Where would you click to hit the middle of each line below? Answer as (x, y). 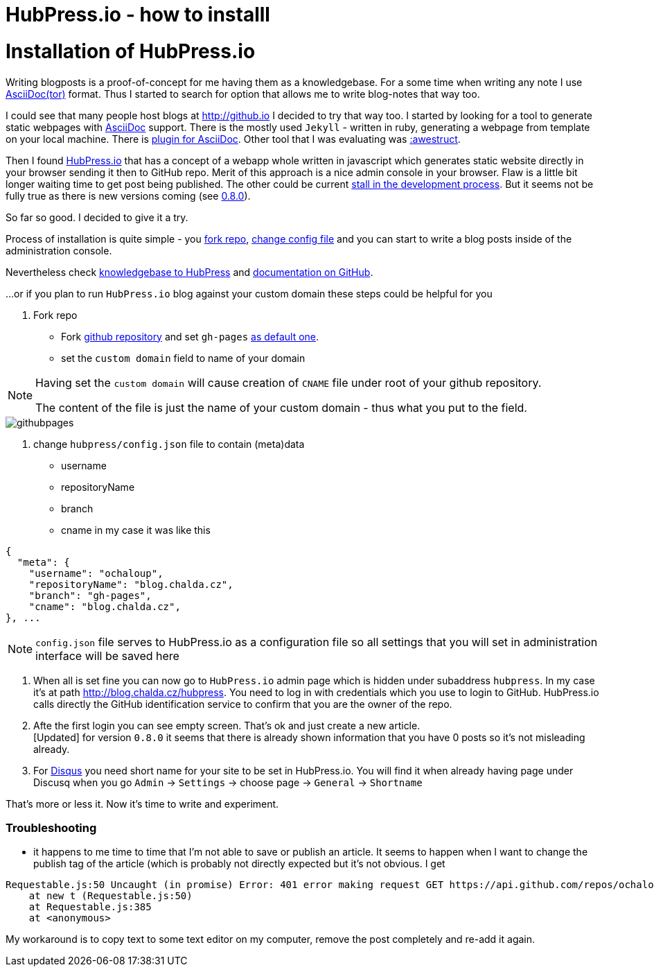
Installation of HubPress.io (131, 51)
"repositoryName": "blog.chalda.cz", (131, 584)
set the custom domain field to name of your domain (183, 358)
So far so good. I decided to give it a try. (97, 217)
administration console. (59, 250)
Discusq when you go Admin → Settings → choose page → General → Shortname (228, 782)
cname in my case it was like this (136, 530)
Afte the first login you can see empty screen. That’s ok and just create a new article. (227, 725)
